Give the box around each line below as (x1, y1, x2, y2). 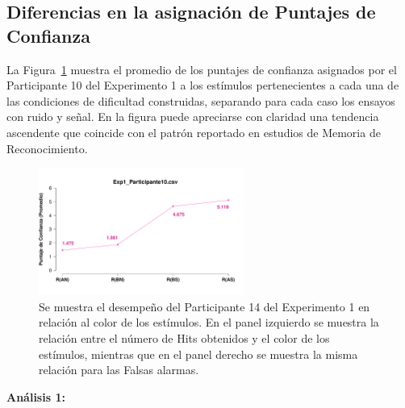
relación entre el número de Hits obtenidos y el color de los (39, 330, 330, 347)
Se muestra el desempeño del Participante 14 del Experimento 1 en (39, 298, 370, 314)
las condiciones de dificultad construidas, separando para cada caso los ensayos (6, 92, 395, 109)
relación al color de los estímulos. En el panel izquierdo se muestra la (39, 314, 379, 331)
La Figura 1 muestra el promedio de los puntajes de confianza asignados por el (6, 60, 397, 77)
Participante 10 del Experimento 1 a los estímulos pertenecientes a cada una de (6, 77, 399, 94)
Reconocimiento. (6, 139, 88, 156)
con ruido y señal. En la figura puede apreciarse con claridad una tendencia (6, 108, 379, 125)
